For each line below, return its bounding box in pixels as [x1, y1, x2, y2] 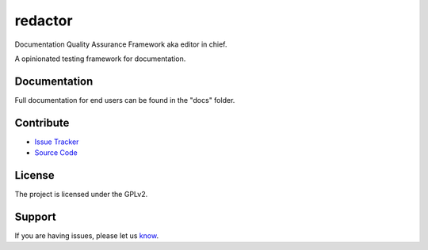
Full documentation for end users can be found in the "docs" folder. [14, 95, 235, 104]
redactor [14, 12, 73, 29]
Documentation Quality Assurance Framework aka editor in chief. [14, 40, 227, 49]
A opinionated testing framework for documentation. [14, 54, 186, 63]
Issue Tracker [34, 137, 79, 146]
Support [14, 210, 56, 223]
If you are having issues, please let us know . [14, 230, 159, 241]
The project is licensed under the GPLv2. [14, 190, 148, 199]
